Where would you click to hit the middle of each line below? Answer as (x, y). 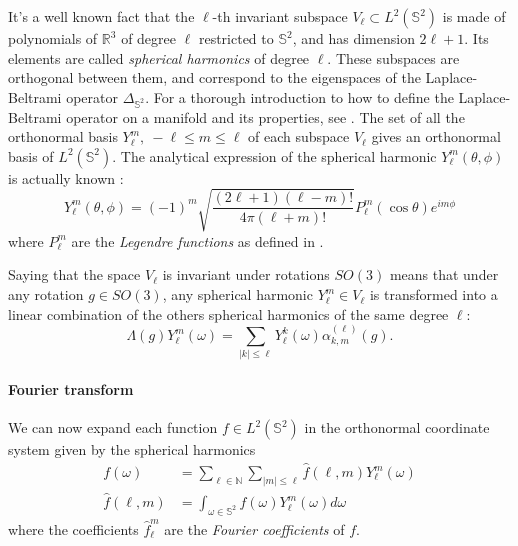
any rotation (46, 294)
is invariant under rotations (246, 274)
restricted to (236, 38)
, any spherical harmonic (237, 294)
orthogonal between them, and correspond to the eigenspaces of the (214, 77)
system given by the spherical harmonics (132, 449)
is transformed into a (433, 294)
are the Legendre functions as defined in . (197, 240)
